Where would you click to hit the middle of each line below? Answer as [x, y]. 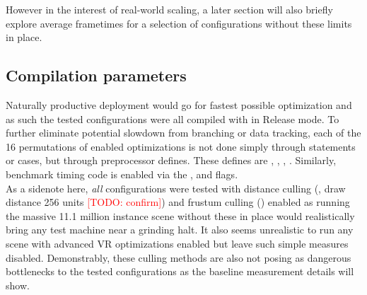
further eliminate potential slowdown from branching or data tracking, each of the [183, 133]
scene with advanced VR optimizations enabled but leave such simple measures [177, 243]
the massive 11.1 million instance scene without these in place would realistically [180, 215]
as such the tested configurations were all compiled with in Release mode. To [173, 118]
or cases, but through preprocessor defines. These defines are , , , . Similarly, [171, 160]
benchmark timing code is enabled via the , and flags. [122, 174]
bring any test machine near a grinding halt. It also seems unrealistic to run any [180, 230]
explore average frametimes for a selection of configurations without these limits [179, 23]
